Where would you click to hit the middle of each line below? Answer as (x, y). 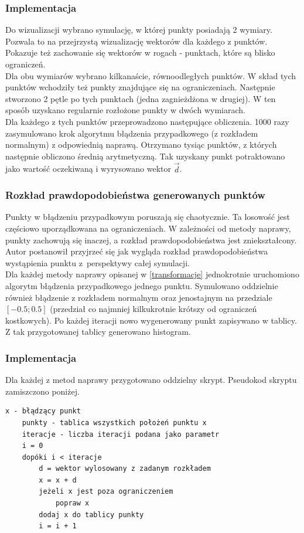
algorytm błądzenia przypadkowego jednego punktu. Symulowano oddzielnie (142, 285)
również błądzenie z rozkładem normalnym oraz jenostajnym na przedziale (139, 297)
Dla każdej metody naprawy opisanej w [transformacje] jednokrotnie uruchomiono (152, 274)
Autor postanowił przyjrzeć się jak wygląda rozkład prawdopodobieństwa (137, 251)
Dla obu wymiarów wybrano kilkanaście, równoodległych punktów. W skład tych (151, 75)
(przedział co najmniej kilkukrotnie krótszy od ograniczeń (153, 309)
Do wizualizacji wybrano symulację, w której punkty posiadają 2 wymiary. (139, 30)
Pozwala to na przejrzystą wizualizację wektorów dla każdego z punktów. (136, 41)
